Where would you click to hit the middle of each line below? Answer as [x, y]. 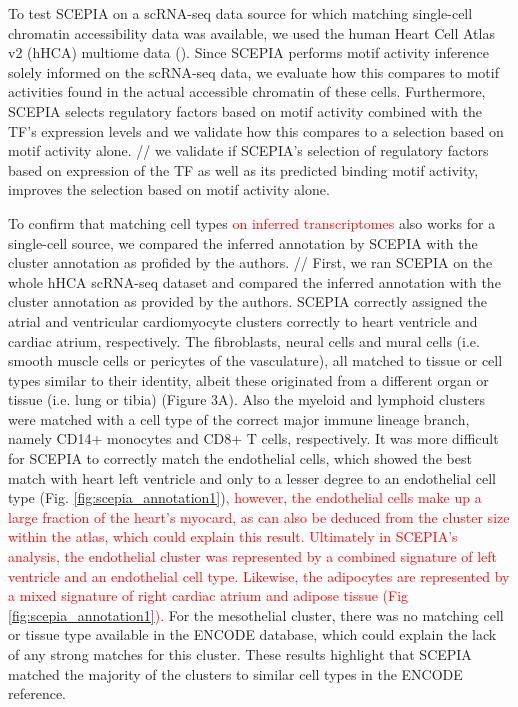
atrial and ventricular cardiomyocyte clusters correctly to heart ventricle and [243, 320]
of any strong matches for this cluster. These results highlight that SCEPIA [240, 654]
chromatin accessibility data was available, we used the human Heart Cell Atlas [251, 32]
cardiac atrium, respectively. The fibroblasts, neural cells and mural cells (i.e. [244, 340]
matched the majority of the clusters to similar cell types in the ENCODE [235, 673]
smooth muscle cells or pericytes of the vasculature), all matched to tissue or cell [255, 360]
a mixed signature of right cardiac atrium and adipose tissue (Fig [208, 595]
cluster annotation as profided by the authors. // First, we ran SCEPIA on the [250, 262]
